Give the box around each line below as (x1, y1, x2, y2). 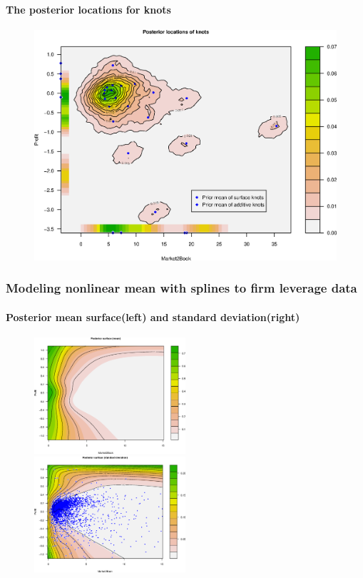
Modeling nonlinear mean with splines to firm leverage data (6, 279, 357, 297)
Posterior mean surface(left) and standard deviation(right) (6, 309, 300, 324)
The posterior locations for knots (6, 1, 171, 16)
